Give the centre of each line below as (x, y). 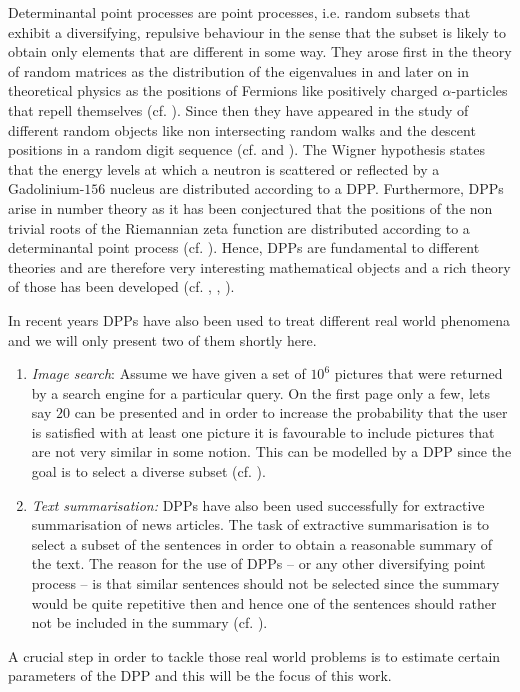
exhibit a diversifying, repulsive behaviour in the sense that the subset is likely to (257, 31)
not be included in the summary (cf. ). (149, 622)
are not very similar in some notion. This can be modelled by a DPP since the (271, 451)
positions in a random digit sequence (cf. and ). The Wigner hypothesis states (247, 149)
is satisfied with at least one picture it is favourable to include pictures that (263, 431)
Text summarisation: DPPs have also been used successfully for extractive (258, 504)
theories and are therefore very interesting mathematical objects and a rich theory (259, 266)
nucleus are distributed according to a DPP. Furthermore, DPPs (307, 188)
